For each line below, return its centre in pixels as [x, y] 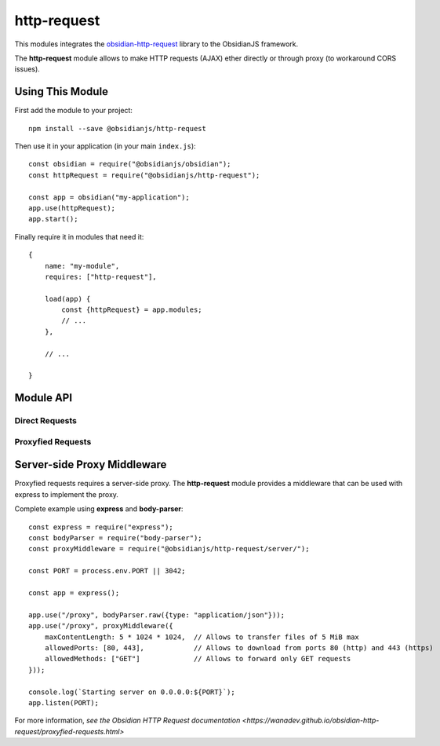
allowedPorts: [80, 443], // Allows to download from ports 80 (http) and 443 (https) [239, 647]
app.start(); [53, 219]
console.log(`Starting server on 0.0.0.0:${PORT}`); [132, 692]
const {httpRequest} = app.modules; [132, 310]
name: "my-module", [82, 266]
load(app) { [67, 299]
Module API [44, 398]
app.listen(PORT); [64, 702]
